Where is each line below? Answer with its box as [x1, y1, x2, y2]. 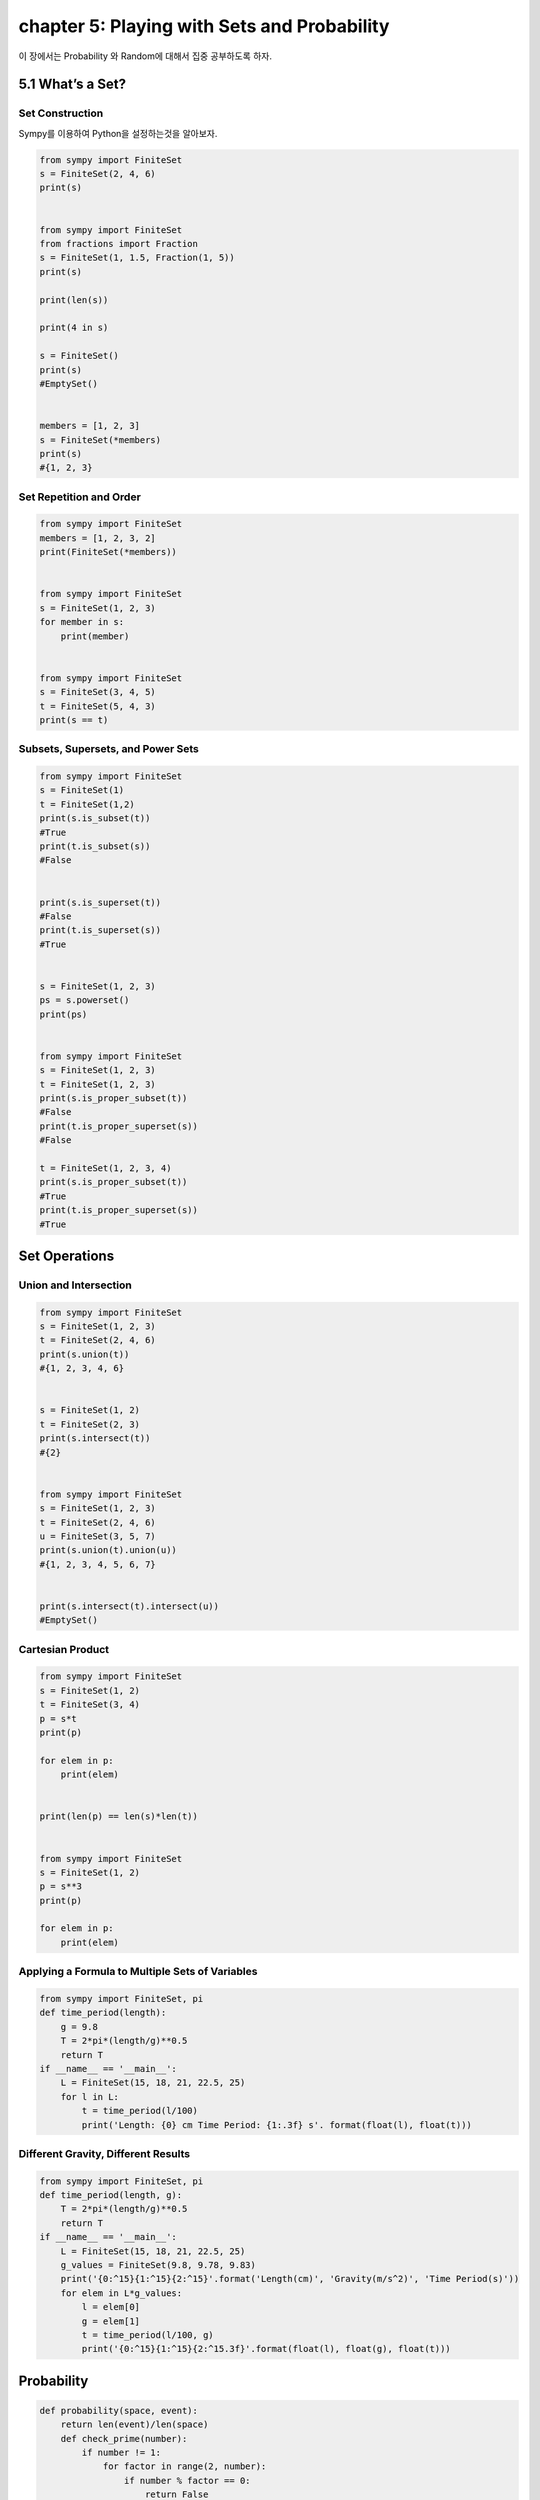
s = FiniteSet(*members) [39, 434, 162, 445]
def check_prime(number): [60, 2433, 188, 2444]
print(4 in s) [39, 322, 109, 334]
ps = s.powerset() [39, 995, 130, 1006]
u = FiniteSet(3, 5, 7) [39, 1530, 157, 1542]
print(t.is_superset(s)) [39, 925, 162, 936]
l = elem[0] [81, 2301, 140, 2313]
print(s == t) [39, 714, 109, 725]
